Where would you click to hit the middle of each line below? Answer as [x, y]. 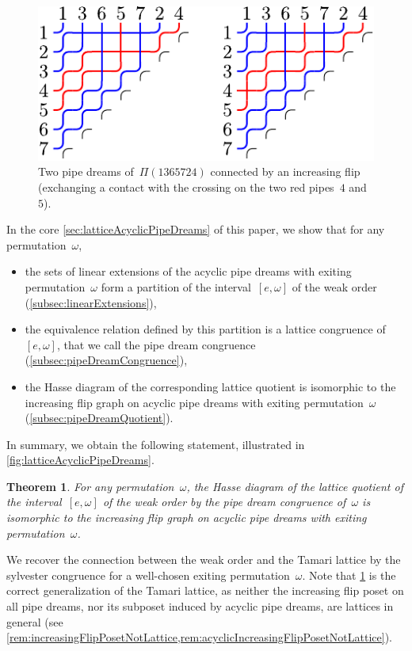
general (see [35, 621]
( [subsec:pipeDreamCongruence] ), [106, 360]
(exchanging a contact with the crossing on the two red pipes [186, 187]
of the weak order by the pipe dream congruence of [224, 502]
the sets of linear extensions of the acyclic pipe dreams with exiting [188, 271]
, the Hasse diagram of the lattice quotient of [295, 486]
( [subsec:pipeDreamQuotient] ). [99, 418]
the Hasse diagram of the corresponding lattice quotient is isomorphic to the [210, 386]
